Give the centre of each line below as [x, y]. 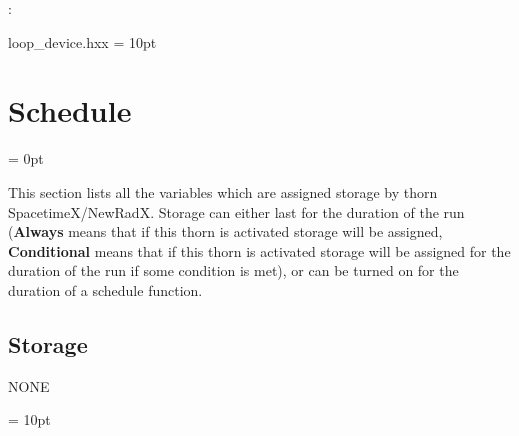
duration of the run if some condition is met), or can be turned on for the [233, 270]
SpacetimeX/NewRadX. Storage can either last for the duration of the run [236, 211]
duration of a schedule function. [105, 289]
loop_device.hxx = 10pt [82, 41]
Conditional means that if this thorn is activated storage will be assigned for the [259, 250]
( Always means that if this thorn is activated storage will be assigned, [225, 231]
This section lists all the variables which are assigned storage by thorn [223, 191]
